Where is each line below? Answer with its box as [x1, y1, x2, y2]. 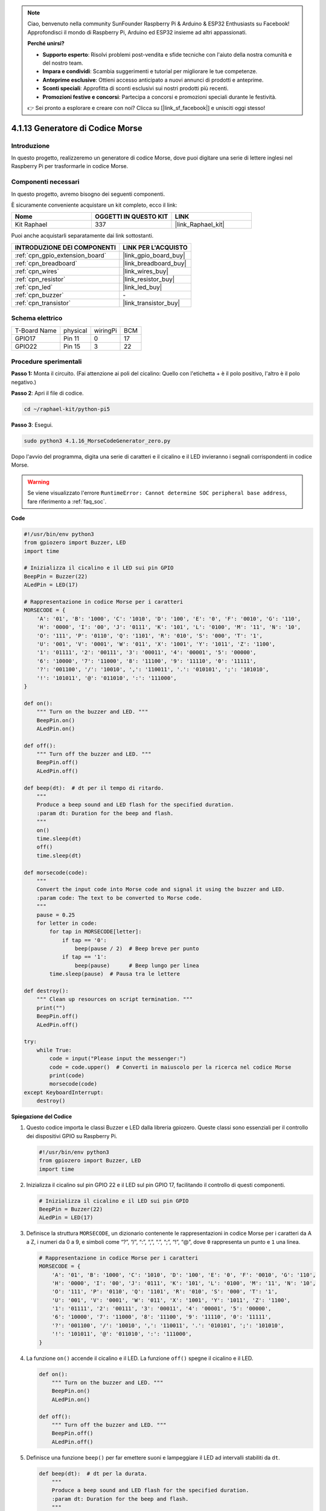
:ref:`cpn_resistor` [14, 275, 66, 283]
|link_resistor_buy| [123, 275, 175, 283]
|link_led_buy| [123, 283, 162, 291]
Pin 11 [63, 334, 80, 343]
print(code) [49, 1072, 85, 1079]
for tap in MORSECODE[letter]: [49, 928, 142, 935]
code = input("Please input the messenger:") [49, 1055, 187, 1062]
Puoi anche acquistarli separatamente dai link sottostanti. [11, 232, 154, 239]
